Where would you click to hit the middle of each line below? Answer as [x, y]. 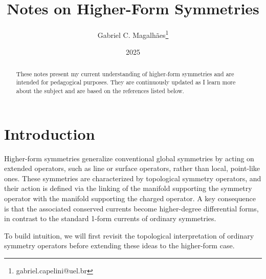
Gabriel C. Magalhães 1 [133, 34]
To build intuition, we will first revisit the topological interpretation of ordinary [129, 235]
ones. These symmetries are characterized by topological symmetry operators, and [133, 178]
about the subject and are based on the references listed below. [100, 91]
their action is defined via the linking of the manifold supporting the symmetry [128, 188]
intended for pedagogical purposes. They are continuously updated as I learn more [126, 82]
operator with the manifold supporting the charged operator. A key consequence [130, 198]
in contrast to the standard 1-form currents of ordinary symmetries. [110, 218]
